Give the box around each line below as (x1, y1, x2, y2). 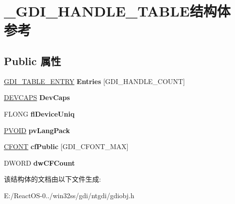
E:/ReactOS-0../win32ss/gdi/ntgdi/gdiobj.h (4, 190, 134, 200)
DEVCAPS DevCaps (4, 92, 70, 102)
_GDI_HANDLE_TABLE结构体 (4, 1, 231, 21)
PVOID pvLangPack (4, 125, 70, 135)
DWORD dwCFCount (4, 157, 75, 168)
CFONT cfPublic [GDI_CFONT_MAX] (4, 141, 129, 152)
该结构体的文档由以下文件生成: (4, 174, 101, 184)
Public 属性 (4, 53, 61, 68)
